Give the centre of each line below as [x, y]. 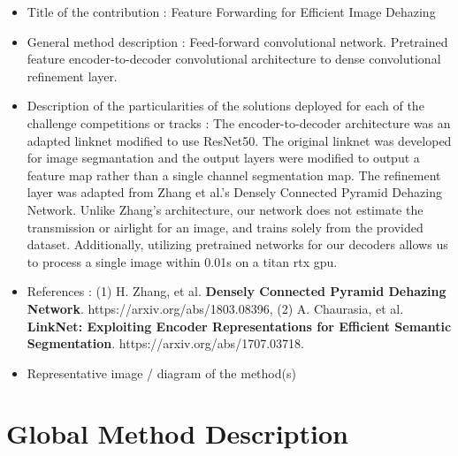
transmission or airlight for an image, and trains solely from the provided [225, 227]
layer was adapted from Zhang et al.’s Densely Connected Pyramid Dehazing [234, 192]
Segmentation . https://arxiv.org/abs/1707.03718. [165, 343]
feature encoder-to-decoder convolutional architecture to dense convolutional [234, 59]
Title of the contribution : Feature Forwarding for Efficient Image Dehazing [231, 11]
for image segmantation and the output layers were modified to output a [223, 158]
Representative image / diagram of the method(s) [161, 372]
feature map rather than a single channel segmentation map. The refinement [234, 175]
